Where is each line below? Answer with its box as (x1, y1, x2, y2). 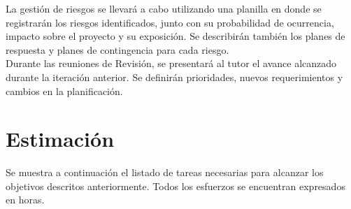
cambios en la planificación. (6, 83, 123, 98)
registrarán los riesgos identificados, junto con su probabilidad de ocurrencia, (6, 15, 334, 29)
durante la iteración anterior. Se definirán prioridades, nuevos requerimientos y (6, 69, 343, 84)
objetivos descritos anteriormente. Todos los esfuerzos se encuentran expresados (6, 178, 345, 193)
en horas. (6, 192, 45, 207)
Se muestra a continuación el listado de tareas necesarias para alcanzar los (6, 165, 324, 180)
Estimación (6, 124, 115, 153)
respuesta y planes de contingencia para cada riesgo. (6, 42, 229, 57)
